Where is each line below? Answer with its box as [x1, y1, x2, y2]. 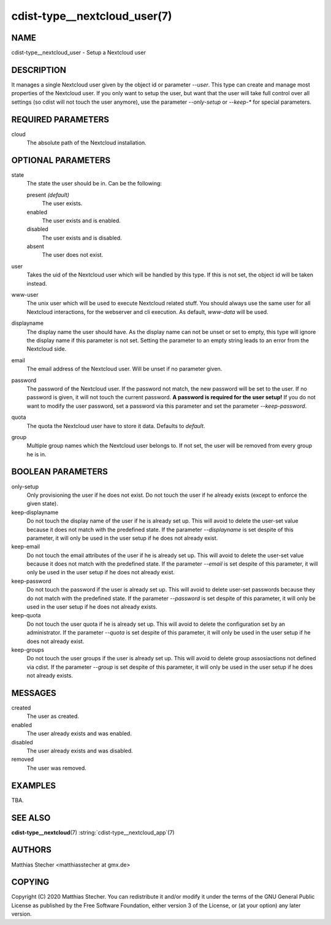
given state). [26, 500, 58, 507]
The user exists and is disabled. [42, 234, 122, 241]
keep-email [11, 543, 40, 550]
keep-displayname [11, 509, 59, 516]
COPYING [11, 877, 50, 888]
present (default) [26, 191, 70, 198]
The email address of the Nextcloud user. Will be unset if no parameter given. [26, 365, 223, 373]
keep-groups [11, 646, 44, 654]
